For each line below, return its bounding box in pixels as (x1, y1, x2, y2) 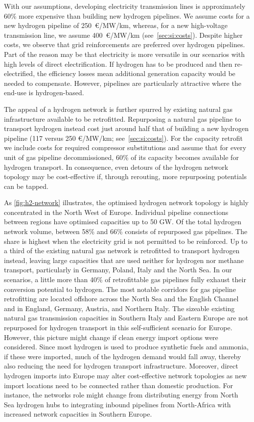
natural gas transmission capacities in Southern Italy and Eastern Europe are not (4, 313, 249, 323)
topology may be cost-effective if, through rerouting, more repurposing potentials (4, 171, 247, 182)
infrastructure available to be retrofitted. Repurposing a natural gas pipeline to (4, 113, 241, 124)
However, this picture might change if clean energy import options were (4, 332, 218, 342)
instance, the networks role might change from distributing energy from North (4, 390, 238, 400)
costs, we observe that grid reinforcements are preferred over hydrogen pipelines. (4, 39, 245, 50)
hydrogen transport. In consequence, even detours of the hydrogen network (4, 161, 229, 172)
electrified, (4, 68, 35, 79)
